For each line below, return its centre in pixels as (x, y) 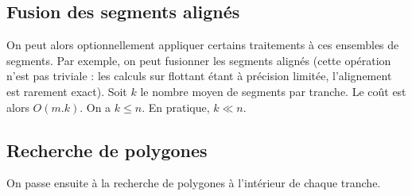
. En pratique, (176, 107)
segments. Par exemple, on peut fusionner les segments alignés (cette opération (199, 60)
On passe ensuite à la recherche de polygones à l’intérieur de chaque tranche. (194, 183)
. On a (95, 107)
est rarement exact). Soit (67, 91)
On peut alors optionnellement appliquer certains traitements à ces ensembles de (203, 45)
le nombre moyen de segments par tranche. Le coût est (273, 91)
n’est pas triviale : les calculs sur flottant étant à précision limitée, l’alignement (199, 76)
